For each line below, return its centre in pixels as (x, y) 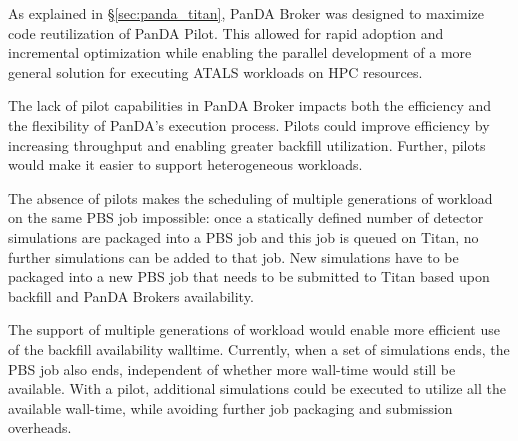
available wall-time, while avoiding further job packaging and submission (230, 407)
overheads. (40, 427)
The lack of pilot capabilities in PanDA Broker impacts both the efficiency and (250, 105)
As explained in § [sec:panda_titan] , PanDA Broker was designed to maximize (246, 13)
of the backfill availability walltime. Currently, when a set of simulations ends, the (259, 348)
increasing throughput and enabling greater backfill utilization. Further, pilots (247, 144)
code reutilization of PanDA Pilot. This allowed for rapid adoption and (226, 32)
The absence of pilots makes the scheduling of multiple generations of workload (250, 197)
